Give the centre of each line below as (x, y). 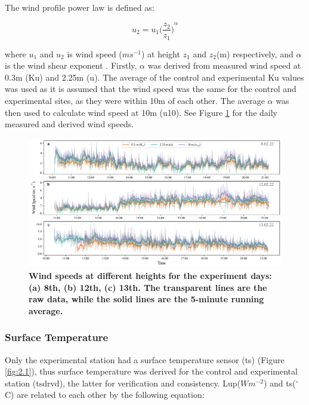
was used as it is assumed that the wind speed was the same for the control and (151, 89)
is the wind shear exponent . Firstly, (71, 65)
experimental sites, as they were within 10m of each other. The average (135, 100)
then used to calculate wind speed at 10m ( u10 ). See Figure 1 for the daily (141, 112)
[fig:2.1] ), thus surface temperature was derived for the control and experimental (151, 371)
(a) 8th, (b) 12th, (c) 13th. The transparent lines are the (148, 287)
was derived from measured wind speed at (224, 65)
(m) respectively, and (255, 53)
